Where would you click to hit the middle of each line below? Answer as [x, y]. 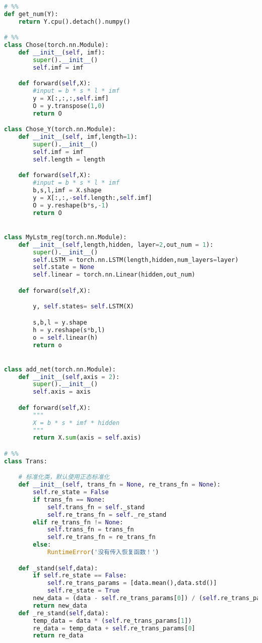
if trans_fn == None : [69, 499]
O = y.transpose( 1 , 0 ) [69, 106]
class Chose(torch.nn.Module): [56, 45]
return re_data [58, 636]
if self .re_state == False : [80, 576]
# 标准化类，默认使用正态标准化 [64, 477]
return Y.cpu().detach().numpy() [74, 21]
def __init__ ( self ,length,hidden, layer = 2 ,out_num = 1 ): [116, 245]
